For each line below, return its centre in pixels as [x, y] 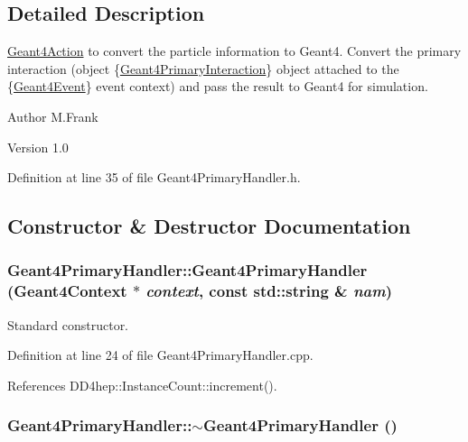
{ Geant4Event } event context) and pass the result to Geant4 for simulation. [218, 86]
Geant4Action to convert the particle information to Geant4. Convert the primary [234, 51]
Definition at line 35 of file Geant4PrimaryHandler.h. [154, 177]
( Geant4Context [67, 291]
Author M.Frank [53, 116]
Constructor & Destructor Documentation [209, 226]
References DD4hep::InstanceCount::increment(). [142, 385]
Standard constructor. [68, 324]
